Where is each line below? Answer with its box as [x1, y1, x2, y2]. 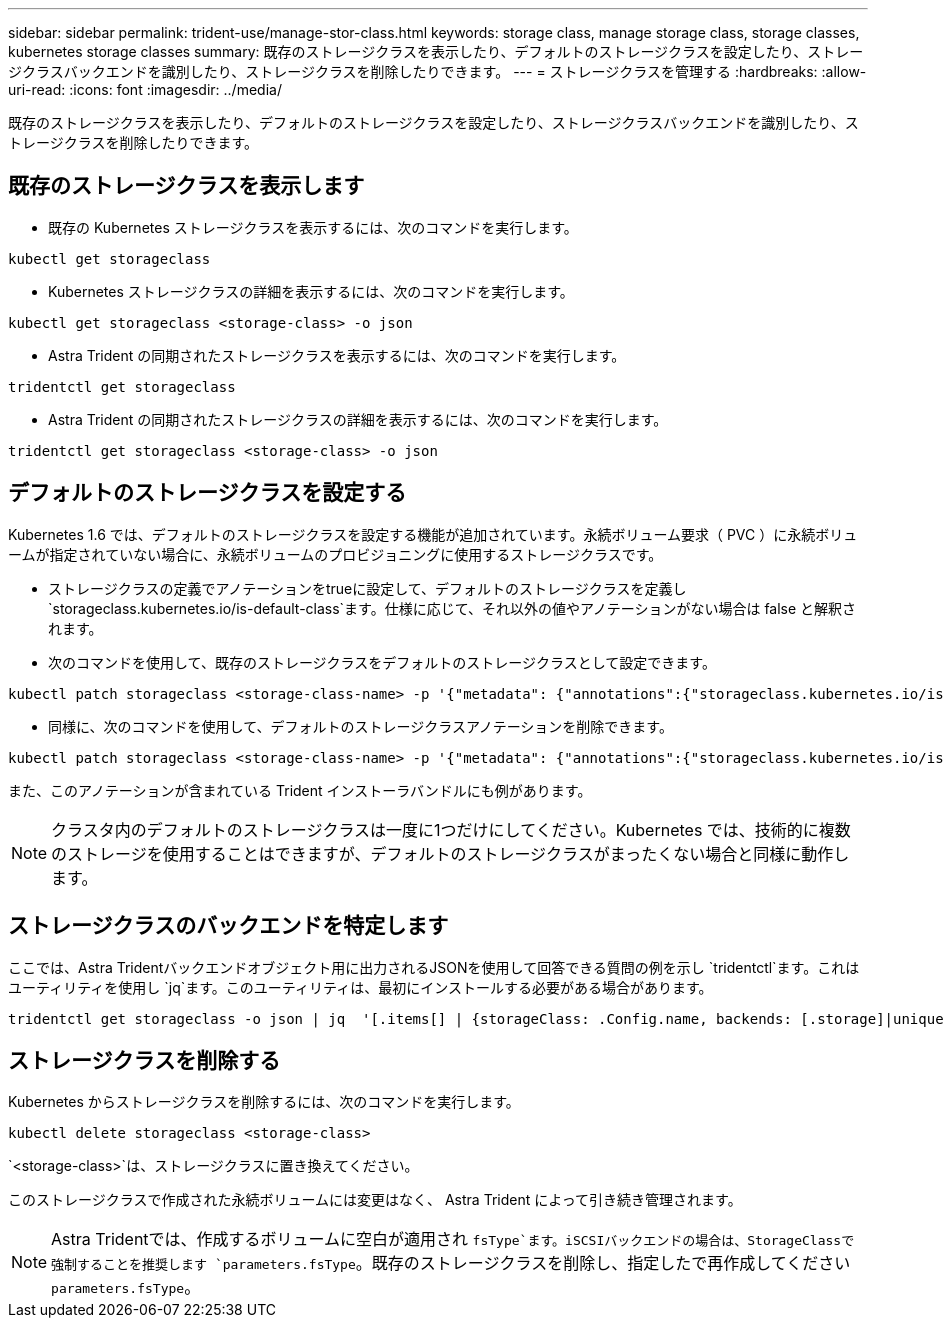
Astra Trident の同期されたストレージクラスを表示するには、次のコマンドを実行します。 [48, 346, 626, 364]
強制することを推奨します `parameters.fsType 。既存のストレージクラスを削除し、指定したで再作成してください [51, 1253, 851, 1274]
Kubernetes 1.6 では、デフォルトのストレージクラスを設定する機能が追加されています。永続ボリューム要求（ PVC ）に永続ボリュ [8, 525, 858, 543]
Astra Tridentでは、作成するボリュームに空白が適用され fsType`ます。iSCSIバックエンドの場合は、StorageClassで [51, 1229, 855, 1250]
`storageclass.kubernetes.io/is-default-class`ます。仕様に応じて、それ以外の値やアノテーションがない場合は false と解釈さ [48, 599, 857, 617]
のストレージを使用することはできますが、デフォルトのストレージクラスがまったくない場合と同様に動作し [51, 843, 850, 864]
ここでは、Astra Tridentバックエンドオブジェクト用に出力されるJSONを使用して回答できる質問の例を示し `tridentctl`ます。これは [8, 958, 860, 976]
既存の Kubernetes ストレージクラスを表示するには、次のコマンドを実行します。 [48, 218, 578, 236]
